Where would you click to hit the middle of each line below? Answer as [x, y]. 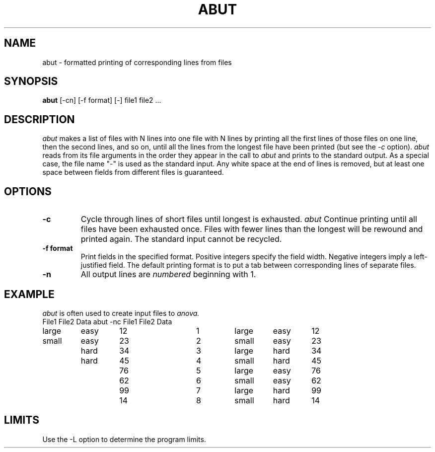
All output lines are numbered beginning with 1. [168, 274]
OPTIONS [28, 191]
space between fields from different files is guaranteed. [133, 172]
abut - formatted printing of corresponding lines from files [137, 62]
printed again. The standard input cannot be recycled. [181, 239]
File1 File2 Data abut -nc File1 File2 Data [107, 321]
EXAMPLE [29, 294]
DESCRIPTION [39, 119]
